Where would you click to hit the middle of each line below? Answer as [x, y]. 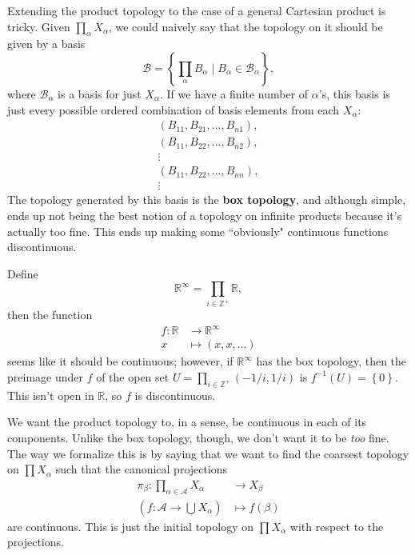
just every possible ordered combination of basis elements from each [174, 109]
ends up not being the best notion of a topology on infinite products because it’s [205, 215]
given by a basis [46, 44]
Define [23, 273]
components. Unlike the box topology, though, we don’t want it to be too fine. [198, 437]
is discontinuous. [175, 395]
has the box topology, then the [331, 361]
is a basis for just [100, 93]
